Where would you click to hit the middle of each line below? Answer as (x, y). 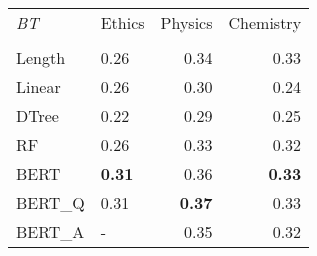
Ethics (122, 22)
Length (41, 57)
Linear (38, 86)
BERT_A (50, 231)
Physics (186, 22)
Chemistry (265, 22)
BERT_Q (50, 202)
